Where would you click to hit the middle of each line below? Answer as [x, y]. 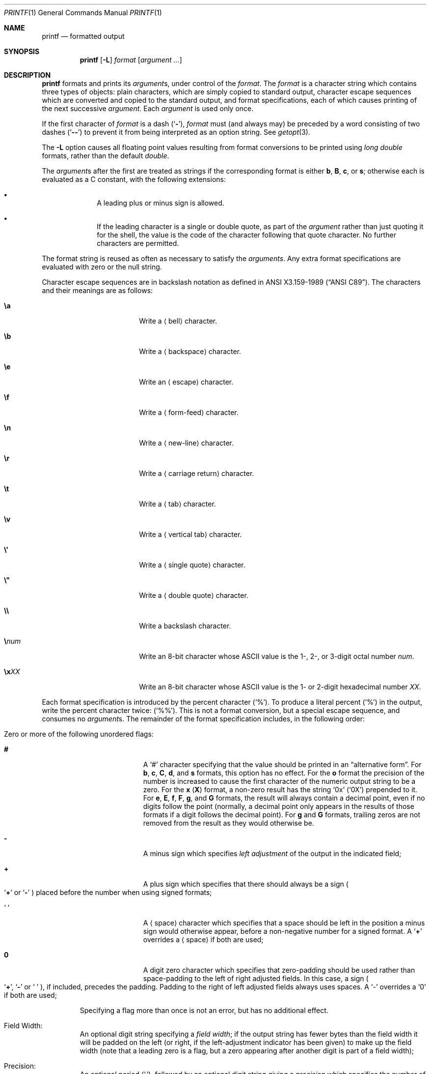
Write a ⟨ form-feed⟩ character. [189, 412]
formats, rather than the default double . [106, 156]
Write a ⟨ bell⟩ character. [178, 321]
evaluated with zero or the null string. [102, 267]
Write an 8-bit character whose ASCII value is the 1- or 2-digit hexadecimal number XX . [280, 687]
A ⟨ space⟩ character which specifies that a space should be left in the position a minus [284, 923]
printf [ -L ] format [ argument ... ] [131, 60]
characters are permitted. [138, 243]
